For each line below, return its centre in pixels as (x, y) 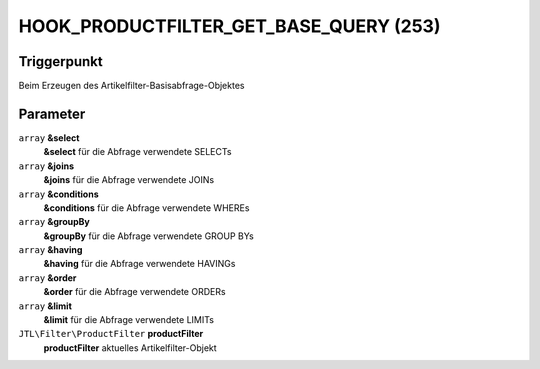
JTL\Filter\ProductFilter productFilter (111, 334)
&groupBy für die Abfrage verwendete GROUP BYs (148, 236)
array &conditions (58, 194)
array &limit (45, 306)
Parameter (52, 113)
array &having (50, 250)
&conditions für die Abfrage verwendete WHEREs (146, 207)
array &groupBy (54, 222)
